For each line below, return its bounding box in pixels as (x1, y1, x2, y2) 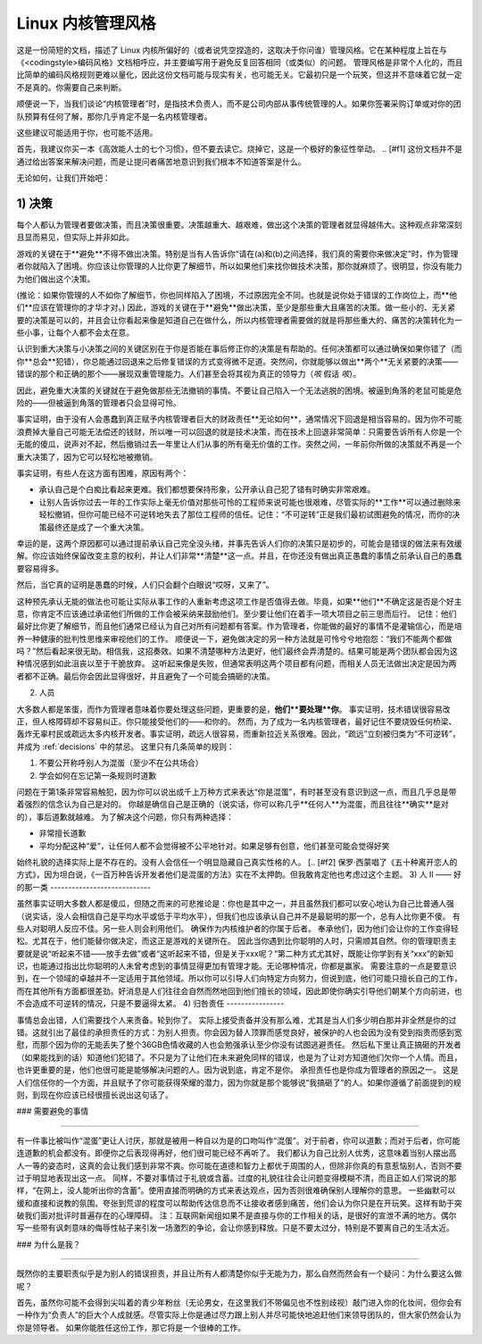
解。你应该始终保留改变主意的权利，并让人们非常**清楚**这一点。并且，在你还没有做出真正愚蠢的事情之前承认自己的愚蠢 (16, 550, 463, 562)
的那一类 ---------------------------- (16, 881, 152, 892)
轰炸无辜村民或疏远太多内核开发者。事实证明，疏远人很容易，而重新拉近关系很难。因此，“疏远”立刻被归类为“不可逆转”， (16, 729, 461, 739)
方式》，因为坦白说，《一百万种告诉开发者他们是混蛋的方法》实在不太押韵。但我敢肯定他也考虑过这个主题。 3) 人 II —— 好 (16, 869, 461, 880)
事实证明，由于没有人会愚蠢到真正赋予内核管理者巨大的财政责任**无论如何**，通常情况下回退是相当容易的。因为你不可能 (16, 413, 463, 424)
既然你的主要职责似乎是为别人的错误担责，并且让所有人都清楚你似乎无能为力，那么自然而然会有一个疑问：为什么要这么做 (16, 1268, 462, 1279)
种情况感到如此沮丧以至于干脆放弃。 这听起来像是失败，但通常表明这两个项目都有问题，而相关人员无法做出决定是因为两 (16, 658, 457, 669)
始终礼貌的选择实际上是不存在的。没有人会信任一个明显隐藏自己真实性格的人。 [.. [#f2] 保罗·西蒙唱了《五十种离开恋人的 (16, 856, 458, 867)
